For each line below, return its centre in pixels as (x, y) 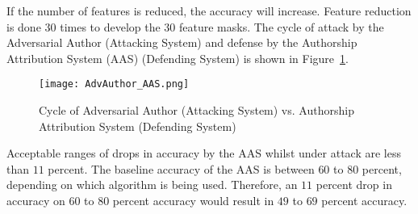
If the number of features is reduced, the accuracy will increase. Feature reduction (209, 10)
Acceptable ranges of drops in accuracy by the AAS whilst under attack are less (204, 153)
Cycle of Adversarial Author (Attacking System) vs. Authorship (196, 110)
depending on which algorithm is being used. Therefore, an (152, 185)
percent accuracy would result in (193, 200)
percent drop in (354, 185)
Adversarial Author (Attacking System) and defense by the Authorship (182, 42)
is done (24, 26)
